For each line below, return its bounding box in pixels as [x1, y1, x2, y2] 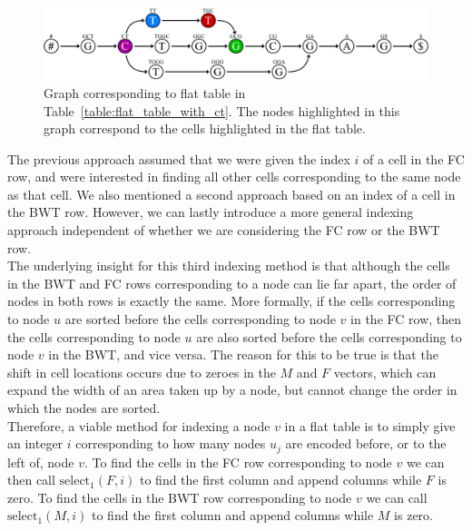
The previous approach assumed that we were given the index [7, 149, 350, 168]
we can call [366, 487, 428, 506]
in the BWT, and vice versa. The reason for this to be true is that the [48, 345, 438, 364]
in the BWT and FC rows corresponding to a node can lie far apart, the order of [7, 273, 457, 292]
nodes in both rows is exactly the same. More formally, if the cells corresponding [7, 291, 456, 310]
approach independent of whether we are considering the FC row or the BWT [7, 221, 440, 240]
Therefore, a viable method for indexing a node [7, 416, 270, 435]
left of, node [7, 452, 74, 471]
